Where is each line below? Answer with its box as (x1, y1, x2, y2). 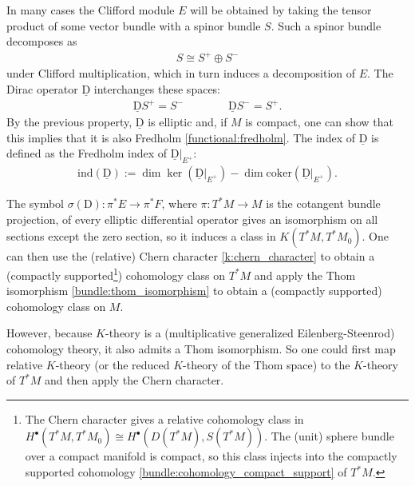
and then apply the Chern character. (45, 372, 224, 388)
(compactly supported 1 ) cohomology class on (6, 265, 226, 283)
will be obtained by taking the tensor (190, 2, 372, 18)
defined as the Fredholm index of (6, 145, 167, 161)
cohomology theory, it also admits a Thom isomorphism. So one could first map (6, 341, 396, 357)
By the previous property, (6, 114, 132, 130)
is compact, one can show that (245, 114, 393, 130)
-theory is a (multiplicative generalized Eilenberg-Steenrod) (105, 325, 395, 341)
